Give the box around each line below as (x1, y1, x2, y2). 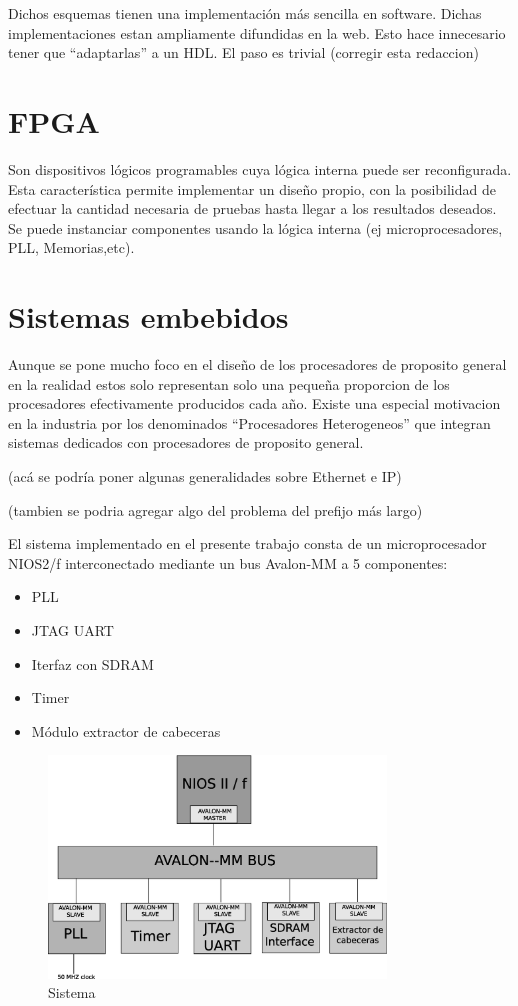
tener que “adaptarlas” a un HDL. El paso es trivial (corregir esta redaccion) (8, 42, 479, 63)
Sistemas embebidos (8, 296, 289, 337)
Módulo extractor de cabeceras (31, 720, 221, 741)
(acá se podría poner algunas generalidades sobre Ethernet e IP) (8, 465, 402, 486)
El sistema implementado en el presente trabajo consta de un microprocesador (8, 533, 487, 554)
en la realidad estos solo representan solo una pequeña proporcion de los (8, 373, 450, 394)
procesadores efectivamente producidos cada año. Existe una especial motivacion (8, 393, 501, 414)
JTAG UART (31, 619, 114, 640)
